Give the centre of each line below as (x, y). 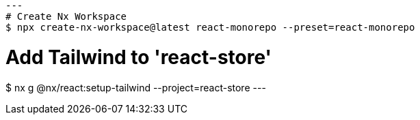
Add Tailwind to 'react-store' (139, 57)
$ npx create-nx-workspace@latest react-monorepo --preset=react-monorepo (210, 27)
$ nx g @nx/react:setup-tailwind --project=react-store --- (136, 87)
